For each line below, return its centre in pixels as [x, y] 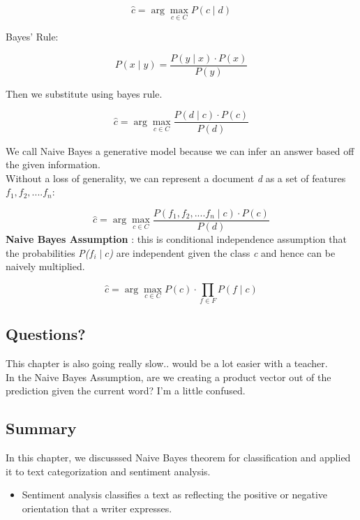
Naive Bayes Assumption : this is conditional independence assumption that [176, 238]
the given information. [53, 164]
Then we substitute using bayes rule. [84, 93]
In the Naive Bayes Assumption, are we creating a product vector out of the [168, 377]
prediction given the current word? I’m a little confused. [126, 391]
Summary [41, 428]
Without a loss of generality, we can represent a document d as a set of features [176, 178]
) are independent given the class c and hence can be [222, 252]
